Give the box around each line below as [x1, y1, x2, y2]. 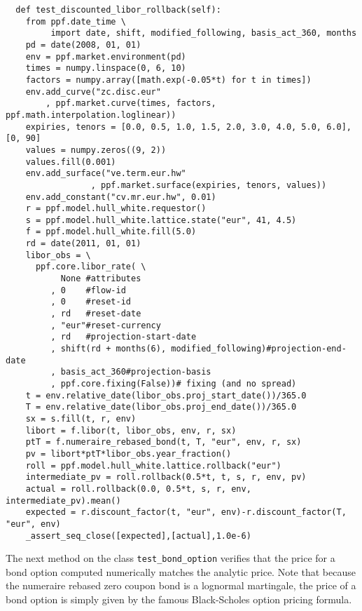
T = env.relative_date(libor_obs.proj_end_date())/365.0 [25, 402, 297, 412]
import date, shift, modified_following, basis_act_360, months [50, 28, 357, 39]
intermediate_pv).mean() [6, 495, 121, 506]
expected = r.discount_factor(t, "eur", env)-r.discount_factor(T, [25, 507, 347, 518]
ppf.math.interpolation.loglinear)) [6, 109, 176, 120]
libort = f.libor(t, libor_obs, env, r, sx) [25, 425, 237, 436]
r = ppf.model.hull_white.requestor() [25, 203, 207, 214]
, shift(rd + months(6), [50, 344, 167, 354]
